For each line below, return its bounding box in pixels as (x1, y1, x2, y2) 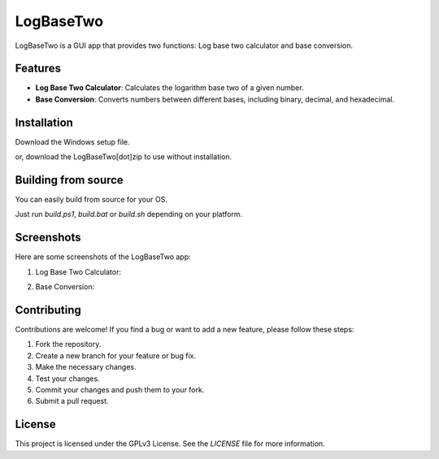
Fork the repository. (35, 340, 102, 349)
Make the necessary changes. (35, 362, 137, 372)
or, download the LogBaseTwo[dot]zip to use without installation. (15, 152, 233, 162)
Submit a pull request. (35, 396, 109, 406)
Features (15, 62, 61, 76)
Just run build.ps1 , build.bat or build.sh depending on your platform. (15, 210, 243, 219)
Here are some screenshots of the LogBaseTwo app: (15, 252, 191, 262)
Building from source (15, 173, 124, 187)
